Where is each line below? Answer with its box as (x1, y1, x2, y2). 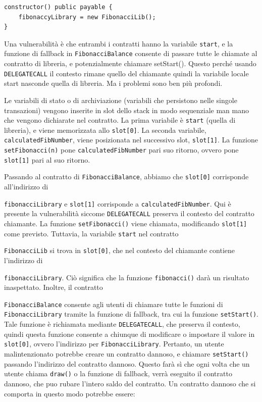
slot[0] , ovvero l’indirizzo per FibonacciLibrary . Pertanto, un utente (4, 338, 224, 349)
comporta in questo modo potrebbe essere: (4, 388, 135, 398)
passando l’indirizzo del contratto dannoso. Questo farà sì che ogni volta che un (4, 358, 250, 369)
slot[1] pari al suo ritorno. (4, 154, 90, 165)
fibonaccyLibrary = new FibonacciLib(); (18, 13, 156, 21)
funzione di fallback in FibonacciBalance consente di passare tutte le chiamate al (4, 48, 257, 59)
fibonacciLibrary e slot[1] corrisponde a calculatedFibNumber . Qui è (4, 198, 231, 209)
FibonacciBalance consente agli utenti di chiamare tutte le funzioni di (4, 298, 223, 309)
